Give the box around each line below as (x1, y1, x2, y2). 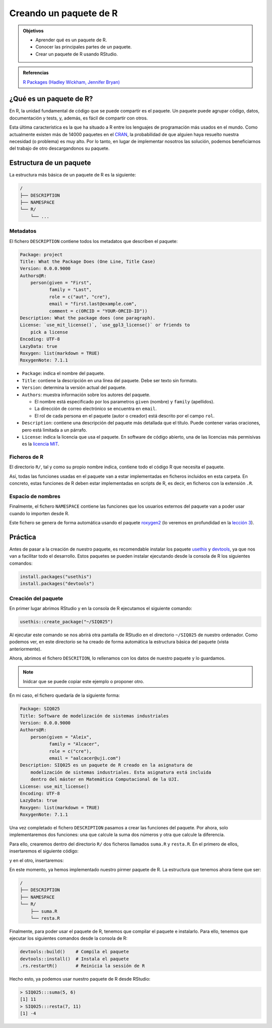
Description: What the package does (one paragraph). (20, 315, 156, 321)
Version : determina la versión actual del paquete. (22, 385, 127, 391)
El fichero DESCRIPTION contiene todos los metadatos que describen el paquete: (9, 238, 178, 244)
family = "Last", (49, 287, 92, 292)
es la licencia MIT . (22, 441, 60, 447)
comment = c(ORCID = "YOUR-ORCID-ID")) (49, 308, 148, 314)
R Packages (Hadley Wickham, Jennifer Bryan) (23, 79, 120, 85)
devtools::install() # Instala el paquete (20, 956, 129, 961)
